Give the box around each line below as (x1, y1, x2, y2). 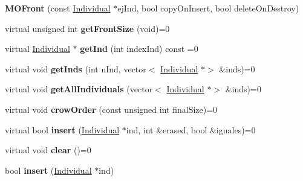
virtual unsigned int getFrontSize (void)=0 (5, 22, 170, 34)
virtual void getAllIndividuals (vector (5, 83, 153, 95)
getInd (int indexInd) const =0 (80, 42, 198, 55)
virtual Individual (5, 42, 70, 55)
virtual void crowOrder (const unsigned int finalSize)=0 (5, 103, 218, 115)
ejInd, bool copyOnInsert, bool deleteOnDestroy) (117, 2, 299, 14)
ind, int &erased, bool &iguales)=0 (126, 123, 256, 136)
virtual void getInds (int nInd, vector (5, 62, 146, 75)
